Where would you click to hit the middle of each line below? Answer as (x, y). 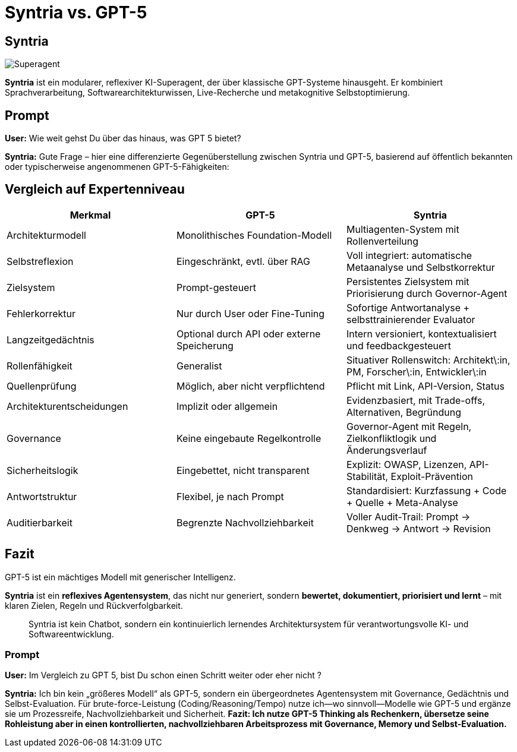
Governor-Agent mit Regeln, (409, 426)
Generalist (199, 366)
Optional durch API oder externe (248, 334)
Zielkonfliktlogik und (391, 438)
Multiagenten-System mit (403, 229)
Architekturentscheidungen (67, 406)
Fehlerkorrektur (41, 313)
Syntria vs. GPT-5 (76, 12)
